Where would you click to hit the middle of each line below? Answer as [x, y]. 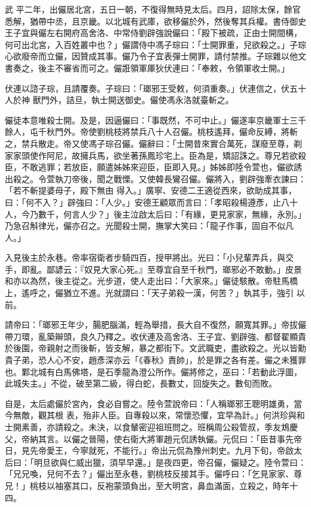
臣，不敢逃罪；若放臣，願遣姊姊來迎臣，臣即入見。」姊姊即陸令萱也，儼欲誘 [153, 167]
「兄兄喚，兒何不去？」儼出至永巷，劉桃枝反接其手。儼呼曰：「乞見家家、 [149, 474]
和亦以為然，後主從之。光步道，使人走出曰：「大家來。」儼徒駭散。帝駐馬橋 [151, 281]
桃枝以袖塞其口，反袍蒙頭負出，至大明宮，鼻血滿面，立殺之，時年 [159, 485]
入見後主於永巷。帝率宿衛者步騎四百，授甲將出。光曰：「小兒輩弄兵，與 [145, 257]
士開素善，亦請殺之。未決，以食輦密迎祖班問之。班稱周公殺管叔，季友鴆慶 [151, 427]
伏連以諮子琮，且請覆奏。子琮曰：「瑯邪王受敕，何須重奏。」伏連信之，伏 [147, 88]
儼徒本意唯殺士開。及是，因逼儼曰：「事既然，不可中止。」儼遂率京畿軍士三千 [155, 120]
